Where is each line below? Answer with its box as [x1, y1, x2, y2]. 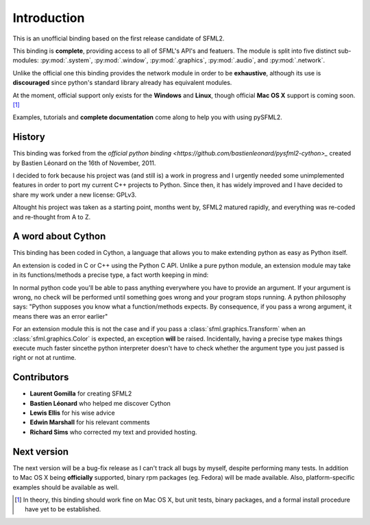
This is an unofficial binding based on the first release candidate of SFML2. [12, 34, 225, 42]
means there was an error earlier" [12, 312, 108, 320]
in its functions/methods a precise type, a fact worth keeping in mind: [12, 271, 209, 279]
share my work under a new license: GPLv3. [12, 191, 137, 199]
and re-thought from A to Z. [12, 212, 91, 221]
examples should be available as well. [12, 483, 119, 491]
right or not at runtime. [12, 354, 77, 362]
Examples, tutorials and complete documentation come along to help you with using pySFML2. [12, 113, 282, 121]
